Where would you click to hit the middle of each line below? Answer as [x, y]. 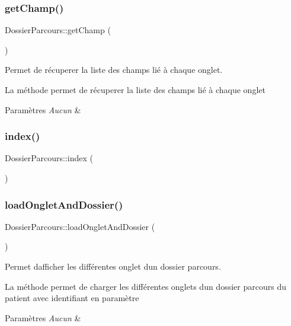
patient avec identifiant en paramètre [72, 298]
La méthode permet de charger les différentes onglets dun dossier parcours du [145, 286]
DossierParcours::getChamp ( [58, 30]
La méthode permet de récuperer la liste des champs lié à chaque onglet [135, 90]
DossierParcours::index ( [49, 158]
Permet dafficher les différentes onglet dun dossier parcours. [113, 266]
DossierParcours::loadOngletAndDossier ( [80, 226]
